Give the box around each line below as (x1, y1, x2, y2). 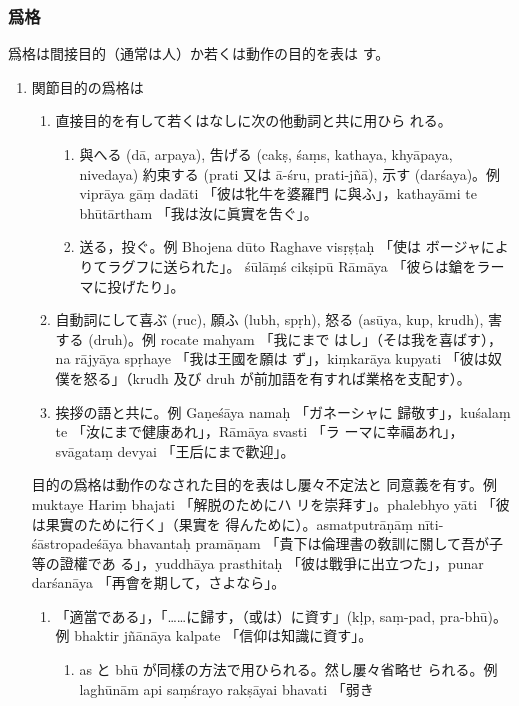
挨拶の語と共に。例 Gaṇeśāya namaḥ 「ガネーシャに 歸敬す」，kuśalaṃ (55, 401, 511, 422)
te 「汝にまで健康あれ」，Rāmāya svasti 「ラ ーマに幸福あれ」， (55, 421, 464, 442)
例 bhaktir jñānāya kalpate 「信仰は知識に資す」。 (55, 625, 373, 646)
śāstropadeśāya (31, 533, 123, 554)
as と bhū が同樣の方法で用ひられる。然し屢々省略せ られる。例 (79, 659, 498, 680)
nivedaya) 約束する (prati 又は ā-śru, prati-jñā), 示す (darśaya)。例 (79, 163, 501, 184)
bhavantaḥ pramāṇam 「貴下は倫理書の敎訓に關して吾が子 (127, 533, 504, 554)
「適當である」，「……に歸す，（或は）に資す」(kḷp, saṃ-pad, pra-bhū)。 (55, 605, 508, 626)
